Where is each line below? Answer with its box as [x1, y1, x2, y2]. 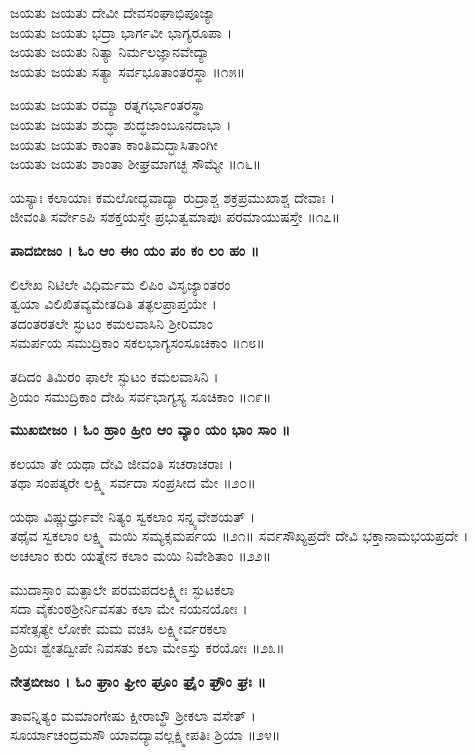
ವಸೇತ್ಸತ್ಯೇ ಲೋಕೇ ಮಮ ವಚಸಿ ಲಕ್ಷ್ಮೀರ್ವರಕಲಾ [10, 617, 227, 638]
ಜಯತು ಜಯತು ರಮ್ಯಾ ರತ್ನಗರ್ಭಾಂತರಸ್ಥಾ [10, 94, 205, 115]
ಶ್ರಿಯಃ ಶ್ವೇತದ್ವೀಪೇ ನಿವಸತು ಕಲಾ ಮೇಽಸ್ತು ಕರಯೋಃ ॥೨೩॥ [10, 637, 285, 658]
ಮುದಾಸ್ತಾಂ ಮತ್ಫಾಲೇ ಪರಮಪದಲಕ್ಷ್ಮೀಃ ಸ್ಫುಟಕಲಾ [10, 578, 235, 599]
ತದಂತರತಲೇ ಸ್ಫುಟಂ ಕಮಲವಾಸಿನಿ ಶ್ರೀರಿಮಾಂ [10, 312, 213, 333]
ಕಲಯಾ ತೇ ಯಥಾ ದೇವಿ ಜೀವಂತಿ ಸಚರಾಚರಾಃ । [10, 452, 234, 473]
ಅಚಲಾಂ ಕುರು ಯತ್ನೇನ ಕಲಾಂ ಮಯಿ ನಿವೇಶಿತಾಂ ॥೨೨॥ [10, 545, 271, 566]
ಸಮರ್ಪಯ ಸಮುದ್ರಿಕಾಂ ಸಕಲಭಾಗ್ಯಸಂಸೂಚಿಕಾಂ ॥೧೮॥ [10, 332, 265, 353]
